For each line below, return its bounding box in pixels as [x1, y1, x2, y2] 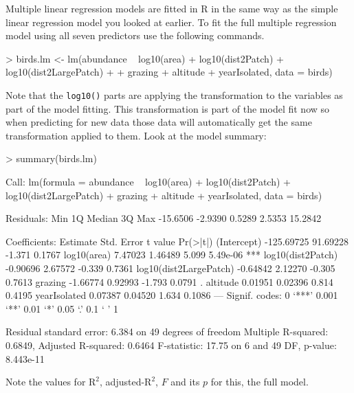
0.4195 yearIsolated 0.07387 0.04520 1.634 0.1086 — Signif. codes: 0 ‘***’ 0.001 [5, 288, 338, 302]
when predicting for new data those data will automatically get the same [5, 115, 312, 129]
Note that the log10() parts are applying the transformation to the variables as [5, 87, 343, 102]
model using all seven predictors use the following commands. [5, 28, 265, 43]
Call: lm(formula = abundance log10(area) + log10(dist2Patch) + [5, 175, 291, 188]
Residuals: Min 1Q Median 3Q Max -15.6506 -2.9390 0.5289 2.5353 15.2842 [5, 211, 322, 225]
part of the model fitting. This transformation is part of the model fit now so [5, 101, 330, 115]
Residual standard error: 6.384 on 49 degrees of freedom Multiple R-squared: [5, 324, 329, 339]
